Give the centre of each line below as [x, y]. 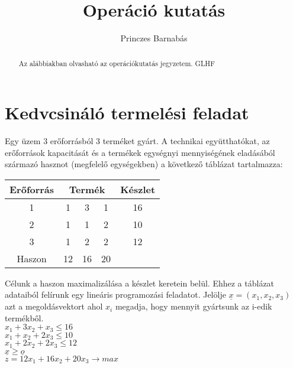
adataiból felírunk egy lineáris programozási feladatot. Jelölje [115, 294]
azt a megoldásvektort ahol [54, 306]
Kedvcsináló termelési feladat [127, 113]
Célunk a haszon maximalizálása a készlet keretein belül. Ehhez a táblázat [140, 283]
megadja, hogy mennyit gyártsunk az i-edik [194, 306]
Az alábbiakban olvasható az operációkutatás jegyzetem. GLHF [117, 63]
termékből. [24, 317]
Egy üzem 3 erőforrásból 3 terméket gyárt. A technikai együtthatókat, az [137, 141]
